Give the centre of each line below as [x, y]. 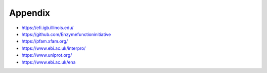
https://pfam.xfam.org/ [45, 41]
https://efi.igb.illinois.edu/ [47, 28]
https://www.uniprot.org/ [47, 55]
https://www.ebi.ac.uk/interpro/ [54, 48]
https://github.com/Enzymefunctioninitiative [66, 34]
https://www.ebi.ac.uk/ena [49, 62]
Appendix [30, 13]
